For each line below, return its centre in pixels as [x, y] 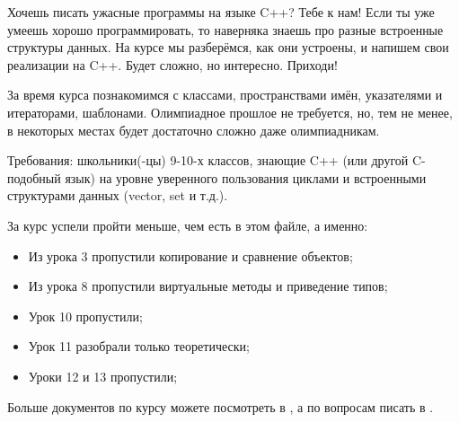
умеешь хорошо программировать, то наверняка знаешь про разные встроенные [225, 29]
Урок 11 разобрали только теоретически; [139, 346]
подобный [34, 177]
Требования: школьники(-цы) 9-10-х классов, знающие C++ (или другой [208, 160]
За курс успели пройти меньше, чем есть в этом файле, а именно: [188, 225]
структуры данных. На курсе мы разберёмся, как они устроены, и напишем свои [228, 47]
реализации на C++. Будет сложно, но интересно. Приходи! [172, 64]
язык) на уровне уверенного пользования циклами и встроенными [246, 177]
